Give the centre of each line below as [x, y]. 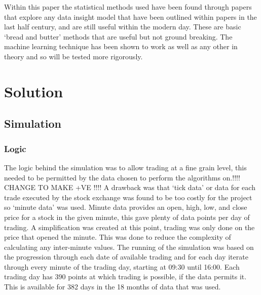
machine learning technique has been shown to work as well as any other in [121, 46]
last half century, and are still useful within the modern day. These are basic [123, 27]
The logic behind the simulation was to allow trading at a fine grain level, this [125, 167]
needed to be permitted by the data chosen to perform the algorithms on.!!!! [122, 177]
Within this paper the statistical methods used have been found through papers [128, 7]
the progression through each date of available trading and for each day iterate [126, 257]
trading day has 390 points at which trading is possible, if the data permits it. [125, 276]
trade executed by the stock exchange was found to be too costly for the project [128, 197]
